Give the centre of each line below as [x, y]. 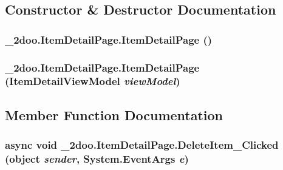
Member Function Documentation [114, 114]
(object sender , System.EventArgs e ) [97, 159]
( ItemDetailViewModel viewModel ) [93, 81]
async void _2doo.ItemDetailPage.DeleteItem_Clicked [142, 145]
